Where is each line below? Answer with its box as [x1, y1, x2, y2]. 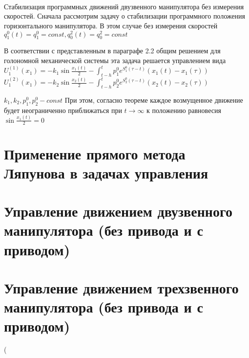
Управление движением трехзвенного [4, 277, 239, 297]
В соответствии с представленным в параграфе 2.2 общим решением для [4, 45, 221, 56]
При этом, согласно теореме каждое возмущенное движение [64, 94, 243, 105]
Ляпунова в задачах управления [4, 162, 208, 182]
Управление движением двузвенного [4, 201, 232, 221]
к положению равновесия [146, 105, 221, 115]
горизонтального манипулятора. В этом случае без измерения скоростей [4, 20, 218, 30]
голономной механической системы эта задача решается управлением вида [4, 55, 226, 66]
